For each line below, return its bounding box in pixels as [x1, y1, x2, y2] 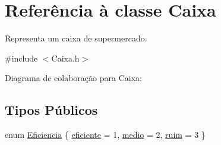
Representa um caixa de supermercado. [5, 32, 147, 44]
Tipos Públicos [5, 101, 98, 119]
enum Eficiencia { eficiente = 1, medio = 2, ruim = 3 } [5, 128, 206, 141]
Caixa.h [51, 51, 80, 64]
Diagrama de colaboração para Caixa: [5, 72, 142, 84]
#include [5, 51, 38, 64]
